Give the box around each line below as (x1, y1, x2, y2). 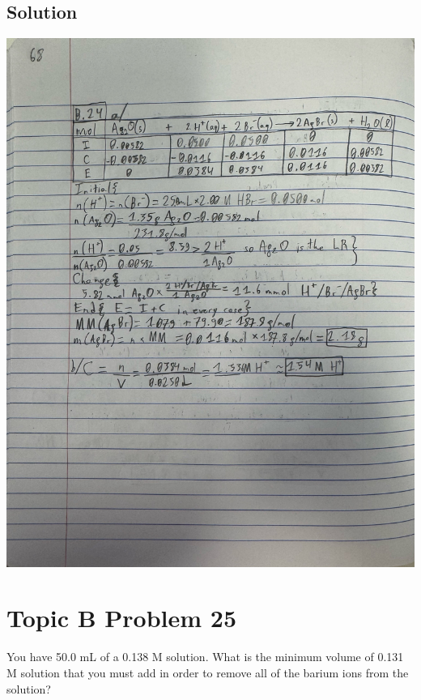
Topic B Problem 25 (6, 601, 237, 634)
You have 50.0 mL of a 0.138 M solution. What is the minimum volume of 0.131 (6, 648, 404, 665)
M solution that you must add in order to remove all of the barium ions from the (6, 664, 409, 681)
